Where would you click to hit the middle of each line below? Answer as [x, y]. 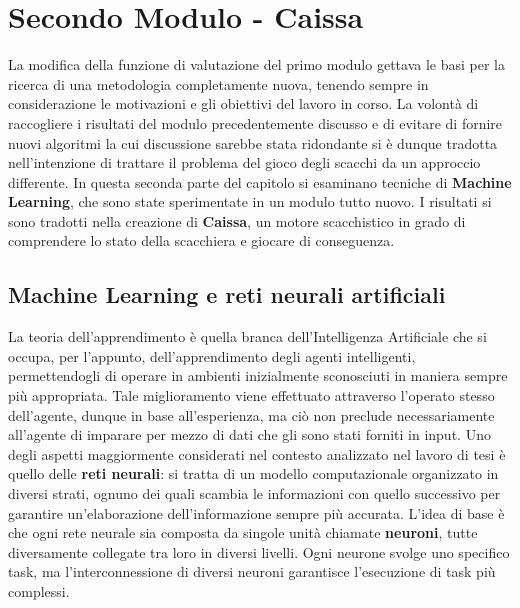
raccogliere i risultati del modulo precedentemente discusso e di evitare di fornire [255, 122]
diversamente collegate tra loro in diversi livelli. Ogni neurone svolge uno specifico [259, 551]
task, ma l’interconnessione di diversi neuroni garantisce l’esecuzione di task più [252, 571]
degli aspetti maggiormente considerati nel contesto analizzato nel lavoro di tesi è [257, 453]
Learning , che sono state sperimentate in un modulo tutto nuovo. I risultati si [250, 201]
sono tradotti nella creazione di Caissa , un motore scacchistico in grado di [237, 220]
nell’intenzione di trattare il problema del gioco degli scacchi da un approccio [244, 162]
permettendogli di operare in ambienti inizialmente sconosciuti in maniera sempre [258, 375]
